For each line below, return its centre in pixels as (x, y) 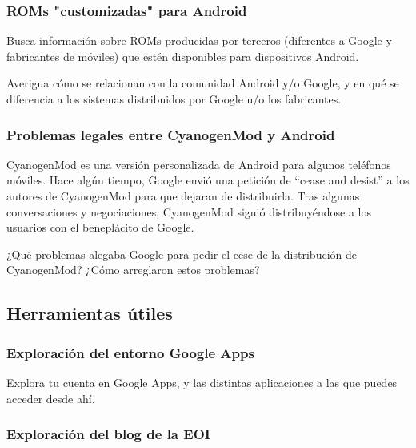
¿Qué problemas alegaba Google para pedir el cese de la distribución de (182, 254)
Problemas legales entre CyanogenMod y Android (171, 134)
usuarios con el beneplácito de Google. (100, 227)
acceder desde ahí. (51, 398)
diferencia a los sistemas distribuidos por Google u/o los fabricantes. (174, 99)
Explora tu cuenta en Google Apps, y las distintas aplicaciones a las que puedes (202, 382)
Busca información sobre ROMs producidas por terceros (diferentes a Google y (199, 40)
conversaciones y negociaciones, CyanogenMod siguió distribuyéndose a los (189, 211)
